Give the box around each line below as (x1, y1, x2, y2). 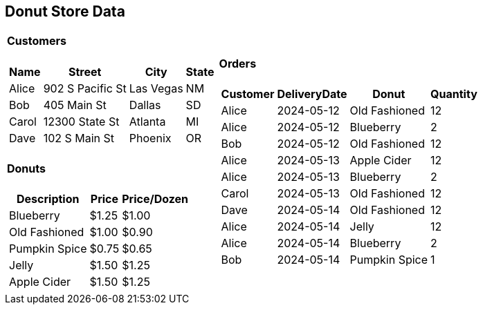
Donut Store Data (5, 3, 125, 20)
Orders (219, 56, 257, 70)
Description (17, 192, 80, 206)
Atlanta (129, 114, 166, 128)
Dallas (129, 97, 161, 112)
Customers (7, 34, 66, 48)
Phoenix (129, 130, 172, 145)
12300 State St (43, 114, 120, 128)
